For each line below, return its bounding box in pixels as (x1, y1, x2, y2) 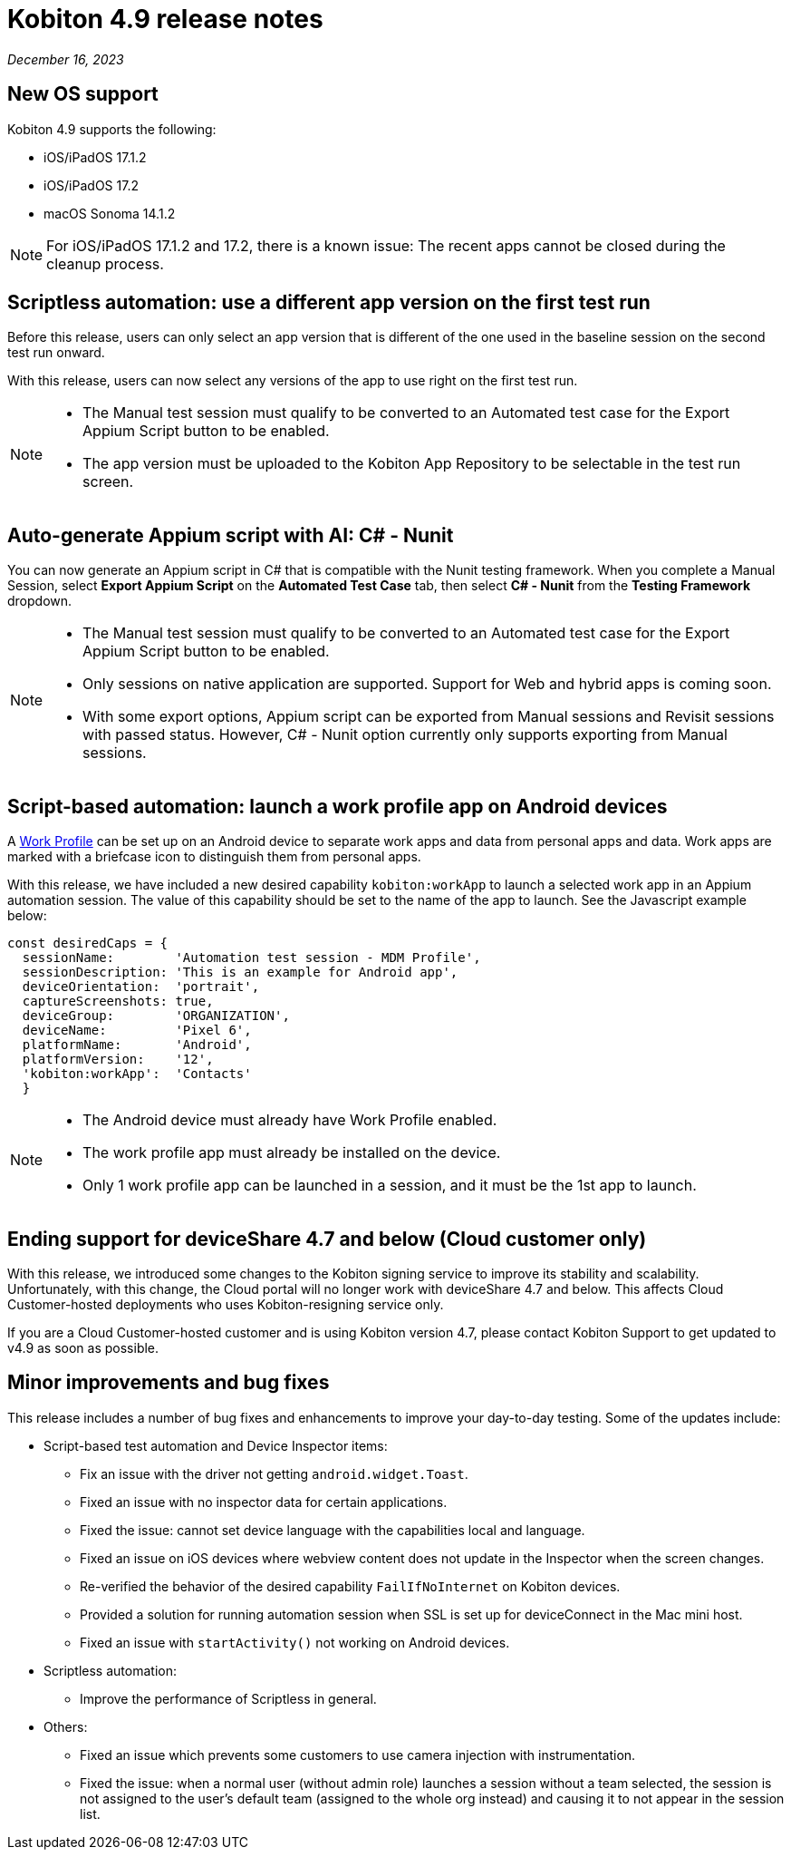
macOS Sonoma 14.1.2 (43, 205, 176, 221)
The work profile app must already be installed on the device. (82, 1143, 501, 1162)
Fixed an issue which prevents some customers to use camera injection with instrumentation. (80, 1746, 636, 1763)
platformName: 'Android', (22, 1037, 252, 1053)
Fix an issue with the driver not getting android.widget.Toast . (80, 1465, 468, 1482)
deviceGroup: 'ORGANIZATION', (22, 1008, 290, 1024)
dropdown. (7, 593, 72, 609)
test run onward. (7, 345, 105, 361)
